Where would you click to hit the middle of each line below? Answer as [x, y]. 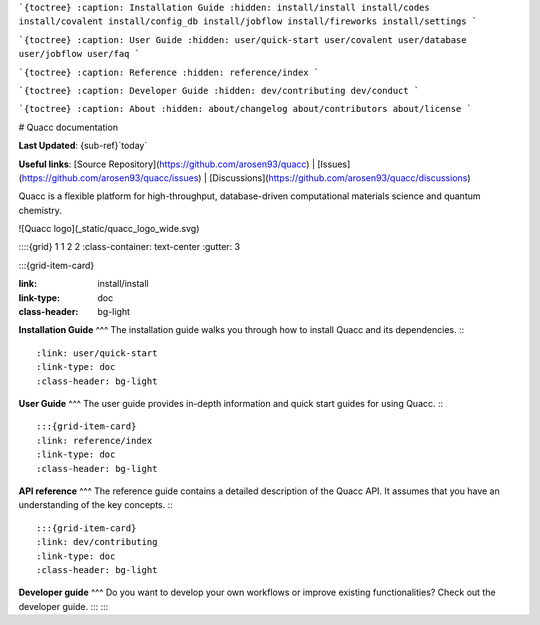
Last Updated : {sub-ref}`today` [83, 146]
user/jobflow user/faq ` [79, 54]
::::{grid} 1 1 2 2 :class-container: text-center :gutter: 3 [129, 247]
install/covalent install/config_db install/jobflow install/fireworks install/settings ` [248, 21]
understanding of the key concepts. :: [96, 505]
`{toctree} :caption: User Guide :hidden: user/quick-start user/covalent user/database [242, 39]
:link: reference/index [94, 440]
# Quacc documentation [68, 127]
